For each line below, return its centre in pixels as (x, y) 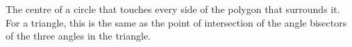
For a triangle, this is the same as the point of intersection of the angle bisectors (176, 22)
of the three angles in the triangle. (78, 36)
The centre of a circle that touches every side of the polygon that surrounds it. (173, 9)
